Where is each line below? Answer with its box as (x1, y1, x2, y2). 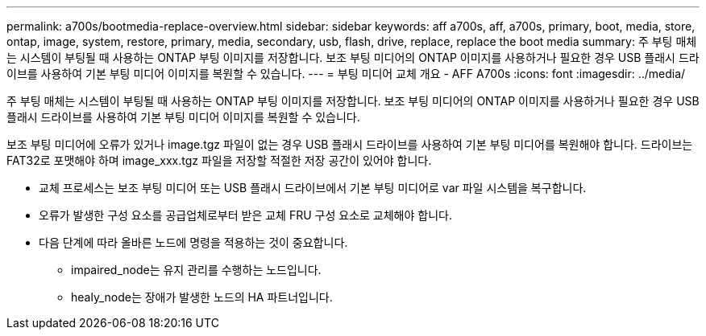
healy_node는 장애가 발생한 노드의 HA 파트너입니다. (71, 290, 333, 304)
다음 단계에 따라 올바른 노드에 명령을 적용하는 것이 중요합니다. (39, 236, 348, 249)
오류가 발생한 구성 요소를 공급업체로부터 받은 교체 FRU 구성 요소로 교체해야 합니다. (39, 208, 452, 222)
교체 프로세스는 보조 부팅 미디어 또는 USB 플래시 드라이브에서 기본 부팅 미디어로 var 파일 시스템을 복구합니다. (39, 181, 587, 195)
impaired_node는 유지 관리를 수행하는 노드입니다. (71, 263, 322, 277)
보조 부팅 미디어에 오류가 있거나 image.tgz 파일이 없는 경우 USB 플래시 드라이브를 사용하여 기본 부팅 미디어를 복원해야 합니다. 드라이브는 (6, 137, 693, 151)
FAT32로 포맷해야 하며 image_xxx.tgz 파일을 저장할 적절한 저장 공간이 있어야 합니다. (6, 154, 432, 167)
